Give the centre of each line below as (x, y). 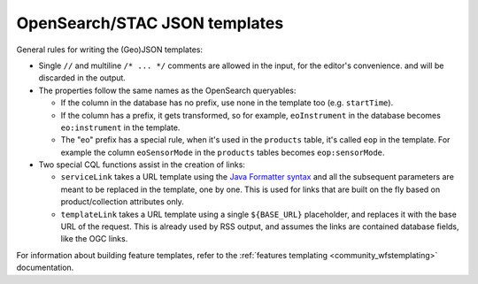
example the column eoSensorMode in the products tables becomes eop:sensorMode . (223, 152)
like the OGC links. (94, 239)
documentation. (45, 268)
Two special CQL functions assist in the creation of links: (142, 165)
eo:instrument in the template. (120, 127)
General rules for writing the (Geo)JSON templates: (110, 50)
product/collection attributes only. (123, 202)
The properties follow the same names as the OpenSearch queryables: (167, 90)
